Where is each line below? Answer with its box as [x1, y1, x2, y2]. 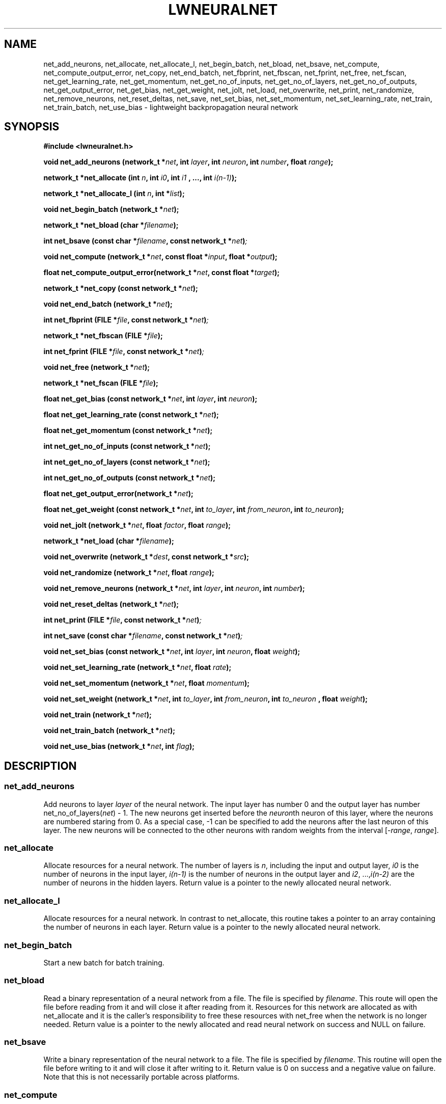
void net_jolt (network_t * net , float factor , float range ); [43, 521, 231, 530]
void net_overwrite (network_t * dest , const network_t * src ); [43, 552, 249, 561]
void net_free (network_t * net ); [43, 363, 150, 372]
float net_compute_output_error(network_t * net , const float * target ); [43, 268, 280, 277]
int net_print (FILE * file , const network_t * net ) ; [43, 615, 202, 625]
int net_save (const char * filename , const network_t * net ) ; [43, 631, 243, 640]
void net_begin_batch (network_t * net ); [43, 205, 179, 214]
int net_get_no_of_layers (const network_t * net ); [43, 457, 210, 467]
